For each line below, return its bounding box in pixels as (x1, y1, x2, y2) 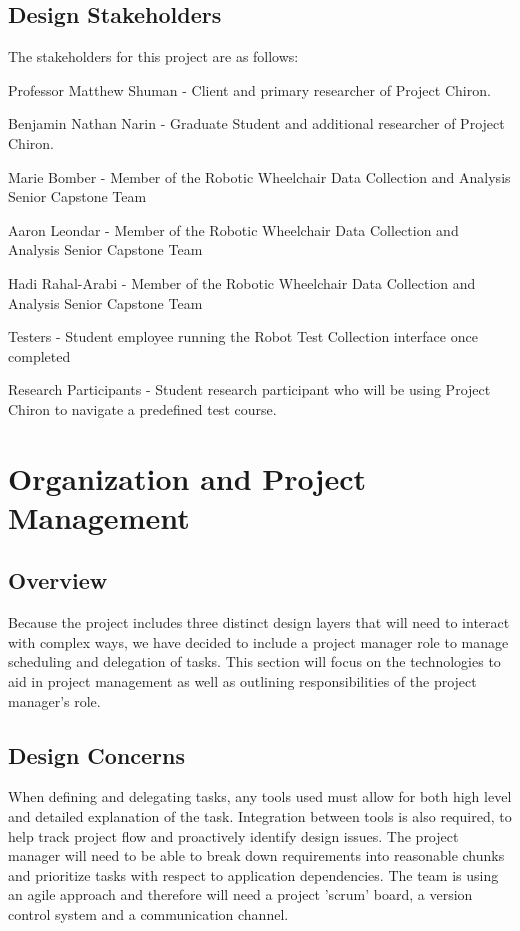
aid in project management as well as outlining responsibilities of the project (8, 671, 477, 692)
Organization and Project (8, 457, 367, 498)
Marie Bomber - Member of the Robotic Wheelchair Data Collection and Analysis (8, 166, 511, 187)
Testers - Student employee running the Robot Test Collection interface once (8, 326, 478, 347)
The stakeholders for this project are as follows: (8, 46, 299, 67)
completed (8, 345, 71, 366)
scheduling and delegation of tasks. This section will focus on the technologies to (8, 651, 501, 672)
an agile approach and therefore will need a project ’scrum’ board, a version (8, 884, 473, 905)
